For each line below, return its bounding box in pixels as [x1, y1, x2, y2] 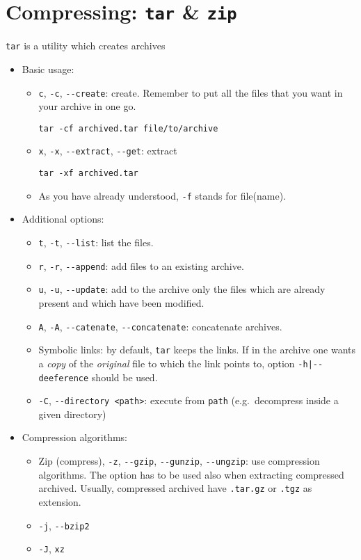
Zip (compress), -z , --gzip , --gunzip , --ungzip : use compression [38, 454, 320, 467]
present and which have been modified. [38, 295, 204, 310]
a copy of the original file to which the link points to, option [38, 355, 295, 370]
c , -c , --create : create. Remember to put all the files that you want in [38, 85, 343, 99]
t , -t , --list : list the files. [38, 234, 154, 249]
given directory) [38, 406, 106, 421]
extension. [38, 494, 81, 509]
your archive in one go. [38, 99, 136, 113]
